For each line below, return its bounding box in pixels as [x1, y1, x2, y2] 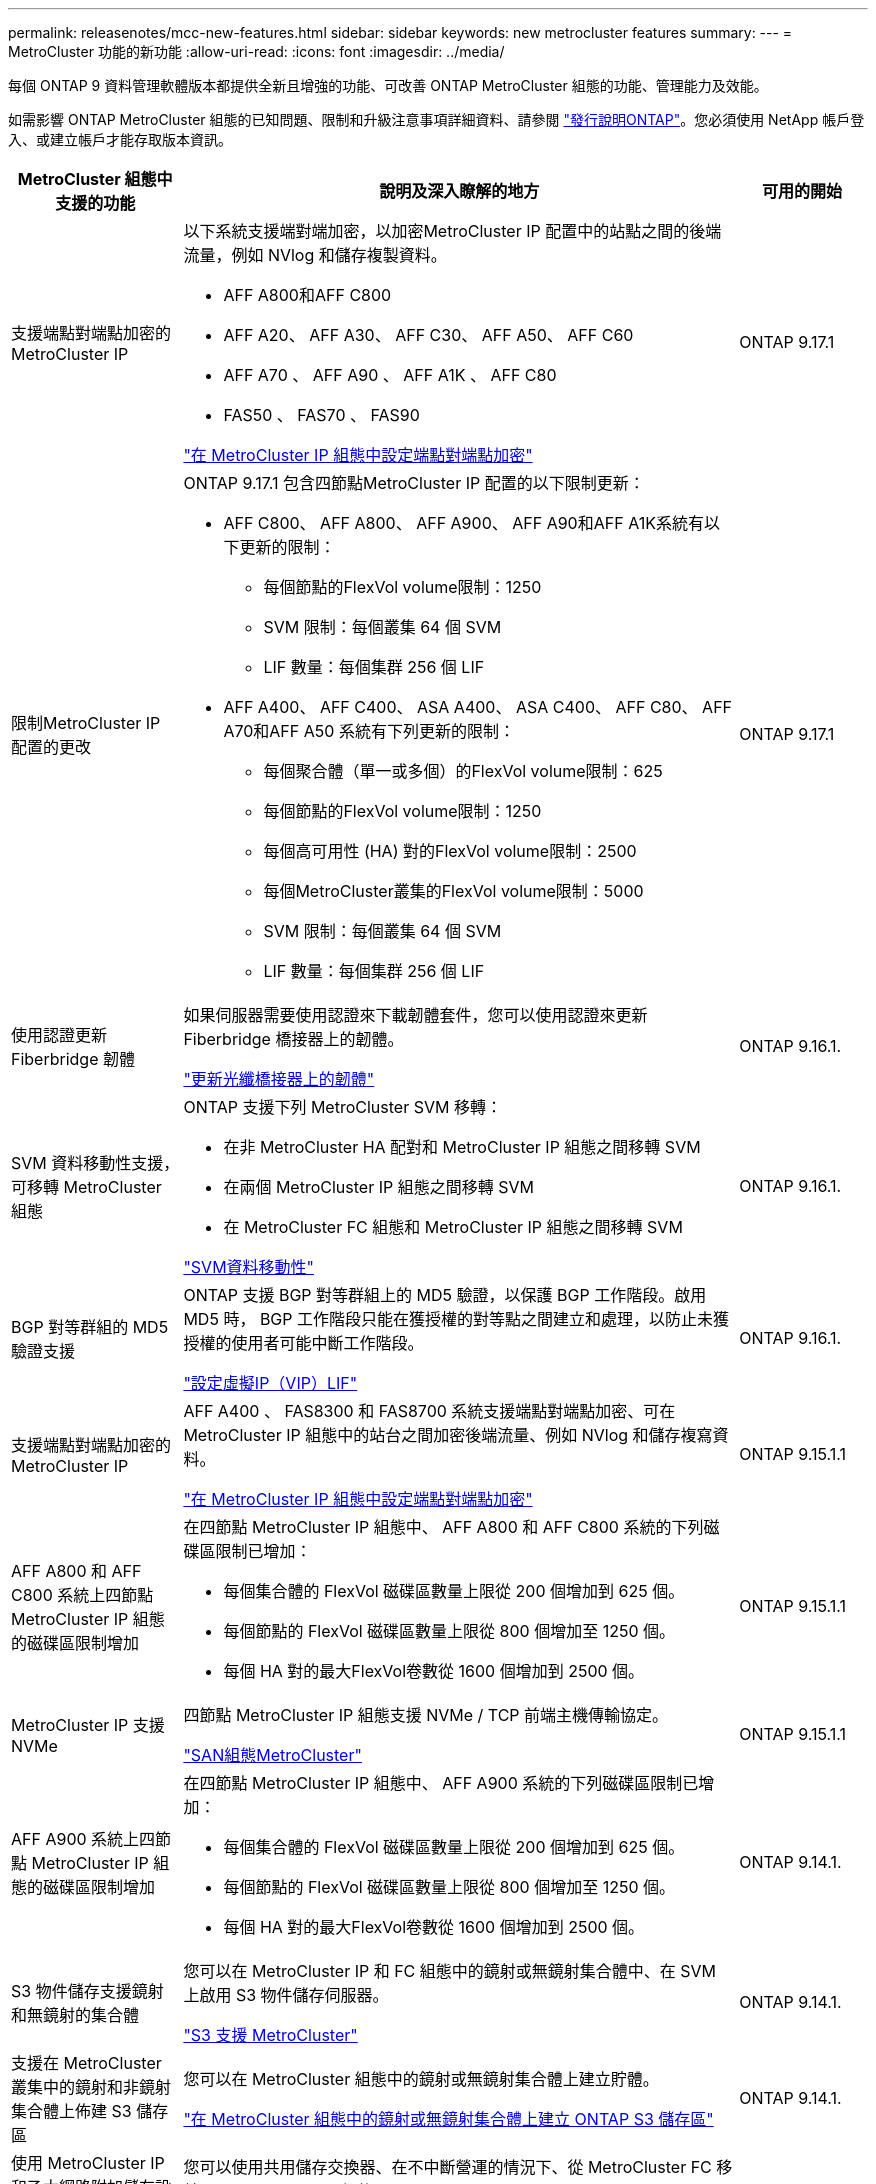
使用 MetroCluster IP [11, 2153, 165, 2173]
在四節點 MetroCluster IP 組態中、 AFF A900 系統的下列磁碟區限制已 [183, 1773, 699, 1793]
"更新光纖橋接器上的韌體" [183, 1069, 375, 1089]
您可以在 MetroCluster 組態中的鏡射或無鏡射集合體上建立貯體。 [183, 2069, 659, 2089]
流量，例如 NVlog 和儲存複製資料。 [183, 245, 447, 265]
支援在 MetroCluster [11, 2053, 162, 2073]
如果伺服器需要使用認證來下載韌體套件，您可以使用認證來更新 [183, 1005, 648, 1025]
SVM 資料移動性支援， [11, 1153, 180, 1173]
